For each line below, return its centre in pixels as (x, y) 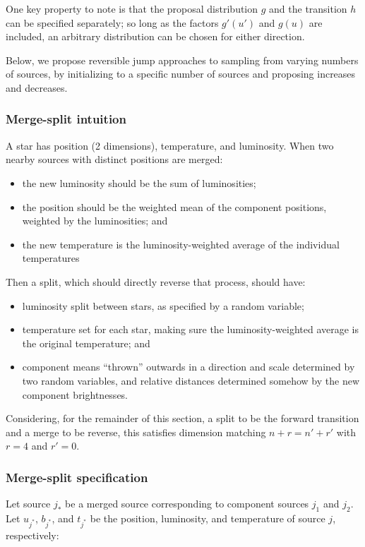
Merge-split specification (77, 477)
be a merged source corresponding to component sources (187, 504)
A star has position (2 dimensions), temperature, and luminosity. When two (170, 145)
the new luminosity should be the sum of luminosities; (139, 182)
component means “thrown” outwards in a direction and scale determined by (189, 367)
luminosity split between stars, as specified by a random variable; (163, 305)
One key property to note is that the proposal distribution (132, 8)
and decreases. (37, 87)
